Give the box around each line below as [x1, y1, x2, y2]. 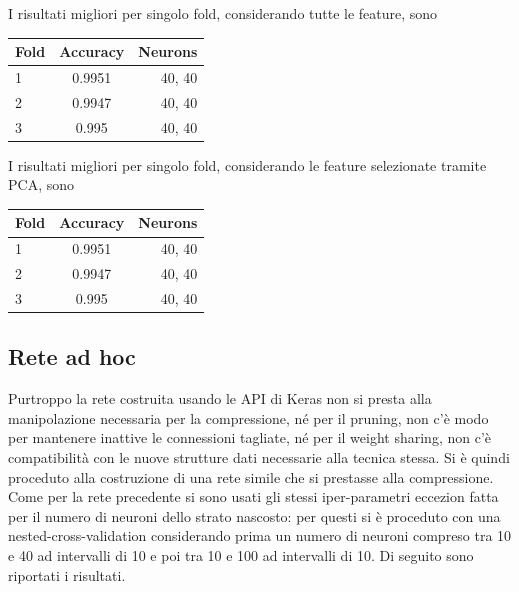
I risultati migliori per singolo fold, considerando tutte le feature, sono [8, 3, 438, 23]
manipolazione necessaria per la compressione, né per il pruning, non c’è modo [8, 407, 489, 428]
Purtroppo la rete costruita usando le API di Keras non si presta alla [8, 388, 432, 409]
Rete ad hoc [8, 341, 136, 372]
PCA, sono [8, 174, 74, 195]
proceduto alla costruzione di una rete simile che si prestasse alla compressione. [8, 466, 494, 487]
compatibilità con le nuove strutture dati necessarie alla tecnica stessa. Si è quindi [8, 447, 510, 468]
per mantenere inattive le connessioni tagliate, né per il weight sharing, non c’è [8, 427, 491, 448]
